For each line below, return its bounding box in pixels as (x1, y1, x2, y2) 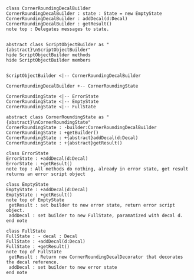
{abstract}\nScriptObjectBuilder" (6, 47, 91, 53)
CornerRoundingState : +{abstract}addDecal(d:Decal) (6, 135, 139, 141)
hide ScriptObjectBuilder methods (6, 52, 91, 58)
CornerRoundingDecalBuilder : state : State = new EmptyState (6, 11, 162, 17)
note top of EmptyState (6, 197, 65, 203)
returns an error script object (6, 171, 86, 177)
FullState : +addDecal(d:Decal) (6, 239, 86, 244)
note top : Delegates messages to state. (6, 26, 110, 32)
